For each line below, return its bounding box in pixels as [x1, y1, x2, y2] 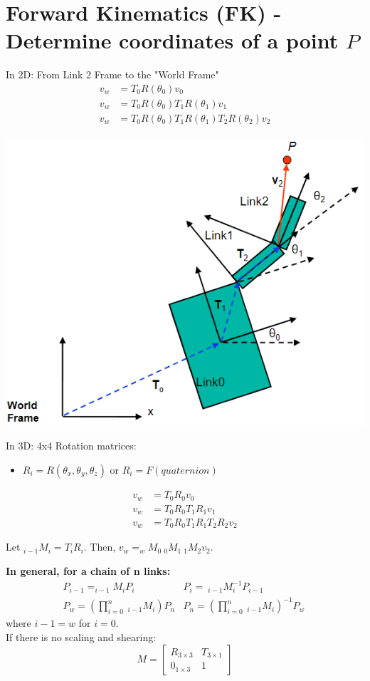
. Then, [83, 539, 116, 554]
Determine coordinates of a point [6, 26, 339, 55]
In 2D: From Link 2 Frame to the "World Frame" [6, 67, 219, 82]
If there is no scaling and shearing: [6, 630, 157, 645]
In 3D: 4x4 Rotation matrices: [6, 438, 137, 453]
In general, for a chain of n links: [6, 563, 171, 578]
